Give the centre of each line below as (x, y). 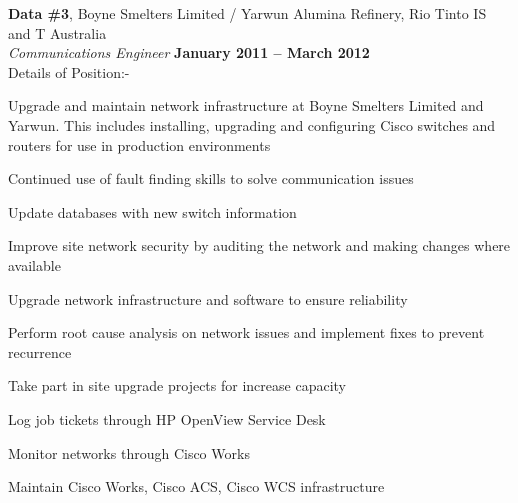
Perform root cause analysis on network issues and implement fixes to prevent (246, 332)
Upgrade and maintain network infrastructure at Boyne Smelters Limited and (246, 105)
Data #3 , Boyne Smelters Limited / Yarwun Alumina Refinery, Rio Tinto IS (247, 13)
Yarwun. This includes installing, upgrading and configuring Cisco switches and (252, 124)
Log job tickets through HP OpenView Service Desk (167, 418)
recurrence (40, 351)
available (34, 264)
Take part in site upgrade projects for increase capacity (177, 385)
